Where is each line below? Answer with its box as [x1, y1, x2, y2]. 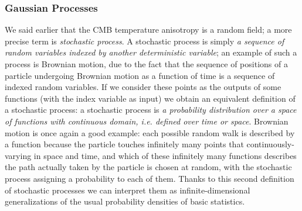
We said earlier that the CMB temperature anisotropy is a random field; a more [5, 23, 292, 36]
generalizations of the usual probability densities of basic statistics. [5, 195, 245, 207]
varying [5, 149, 32, 161]
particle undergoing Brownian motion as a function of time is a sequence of [5, 69, 275, 81]
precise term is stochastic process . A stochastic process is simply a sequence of [5, 34, 284, 47]
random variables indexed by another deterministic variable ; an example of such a [5, 46, 297, 58]
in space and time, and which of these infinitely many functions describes [33, 149, 297, 161]
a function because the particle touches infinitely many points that [5, 138, 244, 150]
